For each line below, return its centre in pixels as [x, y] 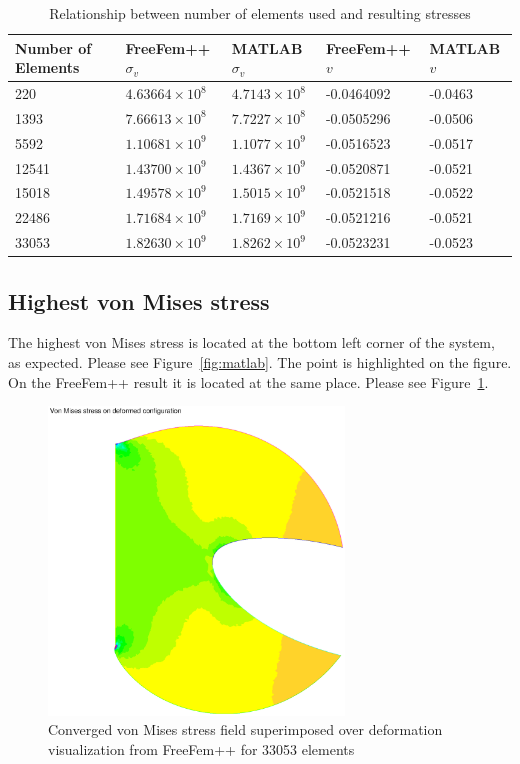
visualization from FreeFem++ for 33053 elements [201, 748]
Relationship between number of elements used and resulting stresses [260, 13]
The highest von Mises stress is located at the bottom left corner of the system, [251, 342]
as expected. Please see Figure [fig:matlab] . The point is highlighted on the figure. [260, 361]
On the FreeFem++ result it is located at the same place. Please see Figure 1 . [248, 381]
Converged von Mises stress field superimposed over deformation [245, 729]
